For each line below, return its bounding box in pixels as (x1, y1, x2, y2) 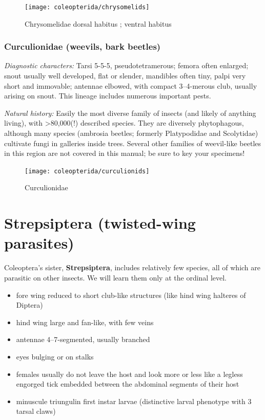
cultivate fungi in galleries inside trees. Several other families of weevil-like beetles (4, 137, 261, 148)
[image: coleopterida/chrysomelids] (25, 4, 150, 11)
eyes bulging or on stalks (16, 351, 94, 362)
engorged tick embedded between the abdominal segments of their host (16, 378, 239, 389)
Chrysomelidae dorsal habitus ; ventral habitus (25, 18, 172, 29)
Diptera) (16, 299, 43, 310)
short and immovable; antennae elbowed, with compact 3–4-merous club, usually (4, 80, 257, 91)
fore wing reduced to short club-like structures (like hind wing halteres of (16, 289, 246, 300)
